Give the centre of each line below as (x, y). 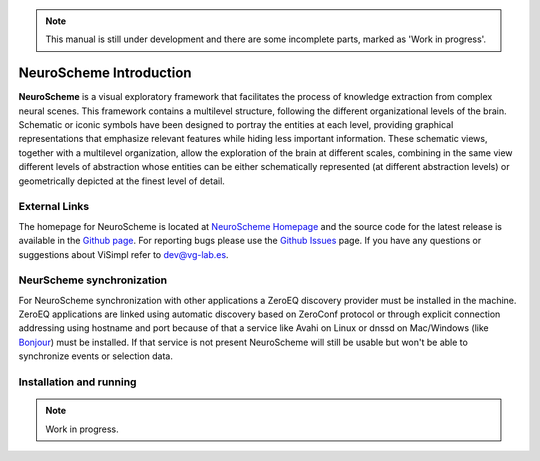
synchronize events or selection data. (96, 356)
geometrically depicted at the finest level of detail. (121, 181)
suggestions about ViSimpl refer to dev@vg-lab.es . (123, 254)
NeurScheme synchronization (93, 280)
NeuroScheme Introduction (105, 73)
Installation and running (77, 382)
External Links (54, 207)
